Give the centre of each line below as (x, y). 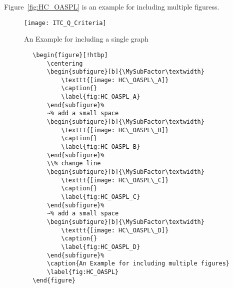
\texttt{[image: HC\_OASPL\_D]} (115, 230)
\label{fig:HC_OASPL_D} (101, 247)
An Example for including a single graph (86, 39)
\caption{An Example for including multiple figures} (138, 264)
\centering (65, 63)
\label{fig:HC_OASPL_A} (101, 97)
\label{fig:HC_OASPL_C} (101, 197)
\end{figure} (54, 280)
